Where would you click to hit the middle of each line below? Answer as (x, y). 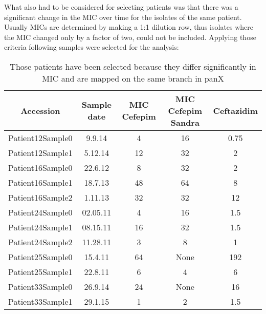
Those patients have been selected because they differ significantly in (133, 66)
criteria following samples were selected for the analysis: (92, 47)
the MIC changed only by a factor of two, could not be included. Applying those (130, 37)
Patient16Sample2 (40, 197)
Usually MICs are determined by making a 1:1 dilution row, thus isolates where (129, 27)
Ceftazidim (235, 110)
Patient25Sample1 (40, 271)
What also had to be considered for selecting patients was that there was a (121, 7)
